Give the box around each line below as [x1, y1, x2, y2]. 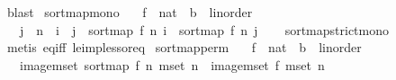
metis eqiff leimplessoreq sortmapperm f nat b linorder [6, 38, 362, 57]
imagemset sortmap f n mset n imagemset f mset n [19, 55, 325, 74]
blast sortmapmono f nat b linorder [6, 3, 253, 21]
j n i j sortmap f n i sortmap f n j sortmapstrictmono [19, 20, 390, 39]
